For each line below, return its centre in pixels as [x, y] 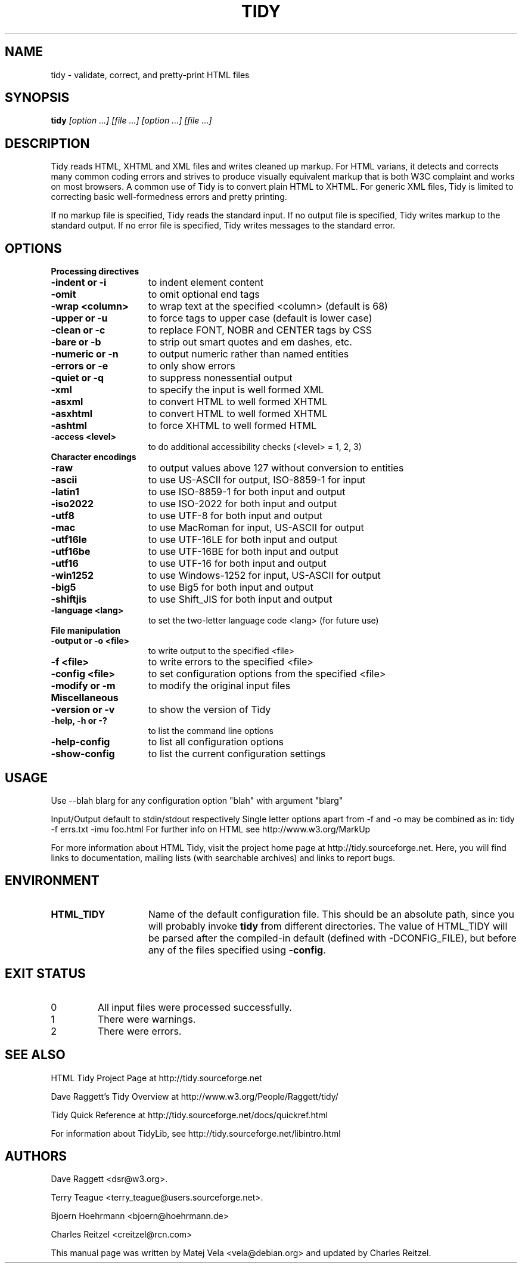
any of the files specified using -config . [237, 950]
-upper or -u [79, 318]
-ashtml [69, 426]
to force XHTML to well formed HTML [232, 426]
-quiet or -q [77, 378]
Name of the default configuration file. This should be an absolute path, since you [331, 914]
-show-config [83, 754]
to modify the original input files [219, 686]
